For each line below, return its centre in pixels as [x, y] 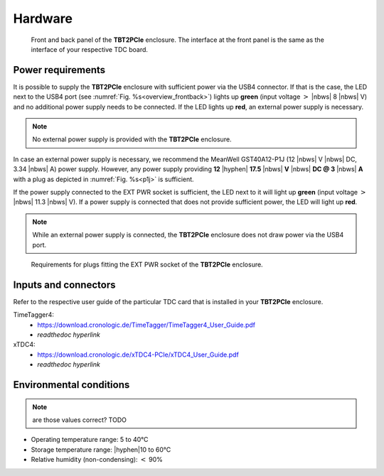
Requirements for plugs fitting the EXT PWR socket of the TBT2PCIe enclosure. [147, 264]
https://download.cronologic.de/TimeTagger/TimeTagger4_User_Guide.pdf [146, 325]
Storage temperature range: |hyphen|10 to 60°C [101, 449]
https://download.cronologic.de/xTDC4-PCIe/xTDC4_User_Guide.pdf [138, 355]
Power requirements [59, 70]
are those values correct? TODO [80, 420]
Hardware [43, 18]
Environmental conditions [71, 385]
